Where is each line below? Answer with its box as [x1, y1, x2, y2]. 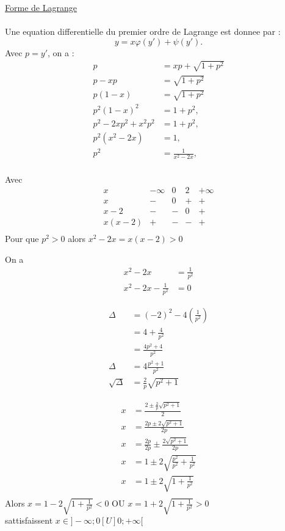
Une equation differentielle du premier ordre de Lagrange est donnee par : [5, 25, 281, 38]
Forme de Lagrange [5, 1, 77, 13]
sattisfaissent [5, 514, 53, 527]
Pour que [5, 232, 39, 245]
